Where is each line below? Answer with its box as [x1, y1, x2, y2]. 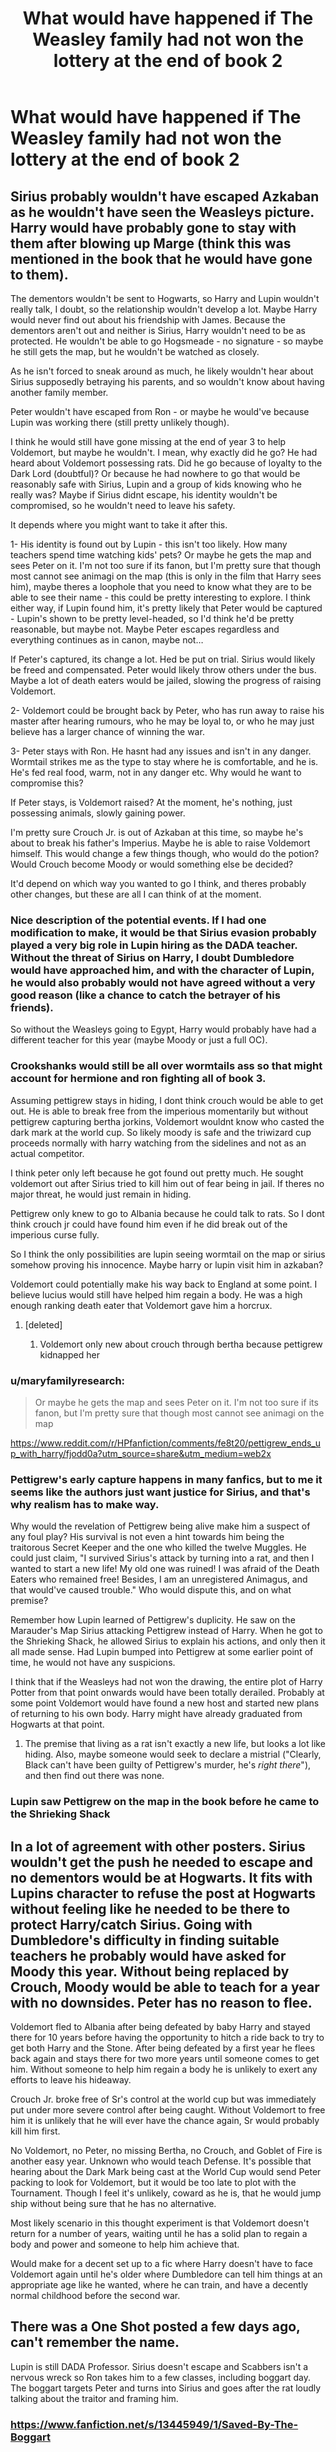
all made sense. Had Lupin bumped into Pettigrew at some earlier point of [10, 1646, 314, 1658]
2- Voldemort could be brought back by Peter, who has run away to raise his [10, 705, 325, 716]
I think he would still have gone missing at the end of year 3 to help [10, 436, 287, 447]
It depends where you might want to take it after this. [10, 519, 228, 531]
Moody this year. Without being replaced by [10, 1963, 290, 1980]
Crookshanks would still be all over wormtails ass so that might [10, 1059, 323, 1073]
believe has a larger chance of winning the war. [10, 726, 205, 737]
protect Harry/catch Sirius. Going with [10, 1916, 253, 1933]
